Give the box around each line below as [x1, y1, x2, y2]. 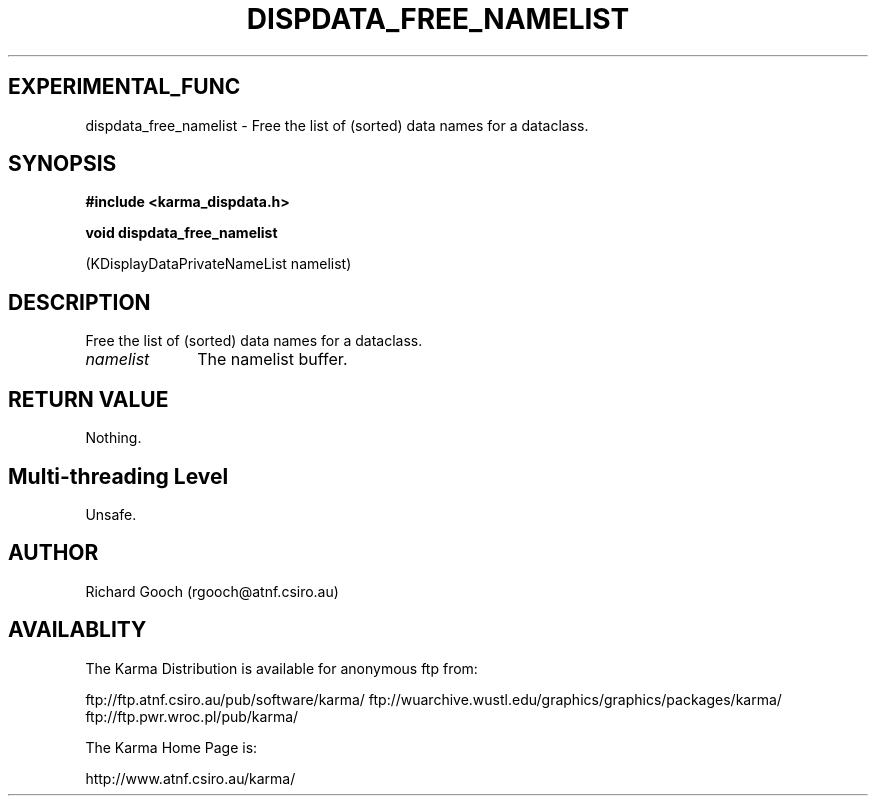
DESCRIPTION [8, 289, 151, 315]
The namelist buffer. [197, 349, 348, 370]
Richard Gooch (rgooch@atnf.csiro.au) [85, 582, 339, 600]
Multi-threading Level [8, 463, 229, 489]
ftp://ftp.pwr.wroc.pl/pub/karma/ [85, 707, 299, 725]
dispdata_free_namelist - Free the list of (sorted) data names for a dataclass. [85, 116, 589, 134]
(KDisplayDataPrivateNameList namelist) [85, 255, 352, 273]
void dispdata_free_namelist [85, 224, 278, 242]
